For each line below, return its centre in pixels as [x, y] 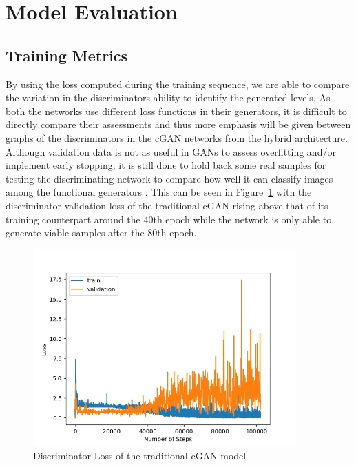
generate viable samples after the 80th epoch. [101, 232]
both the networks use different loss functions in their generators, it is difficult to [176, 111]
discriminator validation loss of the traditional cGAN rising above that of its [167, 205]
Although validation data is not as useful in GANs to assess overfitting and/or [171, 151]
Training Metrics [67, 55]
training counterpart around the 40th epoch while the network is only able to [169, 219]
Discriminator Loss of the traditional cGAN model [140, 456]
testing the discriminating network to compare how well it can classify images [169, 178]
